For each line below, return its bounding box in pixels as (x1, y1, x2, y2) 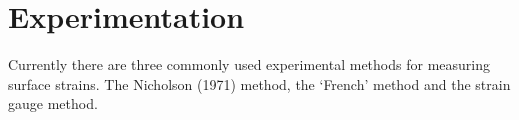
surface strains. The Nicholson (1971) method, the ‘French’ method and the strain (8, 73, 511, 94)
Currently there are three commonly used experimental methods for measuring (8, 54, 490, 75)
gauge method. (8, 93, 98, 114)
